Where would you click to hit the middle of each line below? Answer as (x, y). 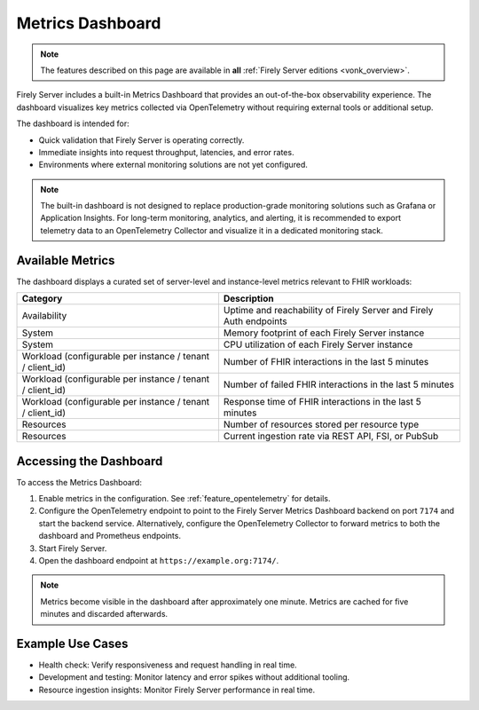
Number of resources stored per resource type (321, 424)
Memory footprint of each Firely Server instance (324, 333)
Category (42, 299)
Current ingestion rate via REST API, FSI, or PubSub (331, 437)
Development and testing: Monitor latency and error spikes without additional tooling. (194, 677)
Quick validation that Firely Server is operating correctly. (141, 140)
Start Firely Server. (73, 548)
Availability (44, 316)
